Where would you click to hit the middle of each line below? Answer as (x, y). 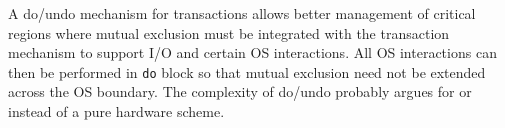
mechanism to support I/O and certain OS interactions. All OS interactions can (252, 52)
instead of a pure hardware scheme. (116, 111)
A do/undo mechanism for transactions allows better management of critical (242, 13)
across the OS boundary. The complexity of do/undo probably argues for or (240, 91)
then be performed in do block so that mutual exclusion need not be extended (247, 71)
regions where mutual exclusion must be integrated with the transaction (229, 32)
